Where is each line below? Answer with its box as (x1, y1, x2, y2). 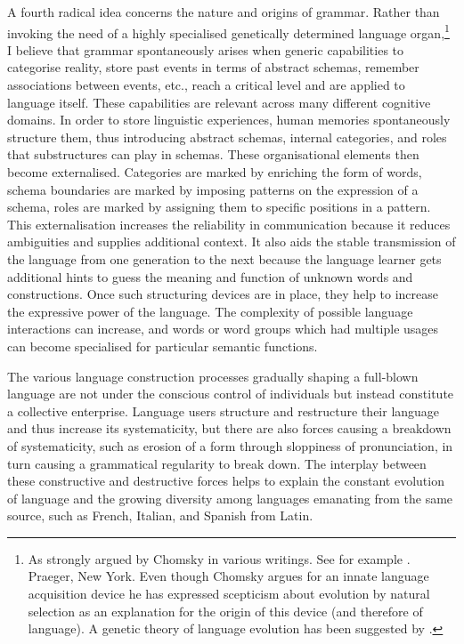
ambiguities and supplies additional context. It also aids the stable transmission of (7, 232, 456, 251)
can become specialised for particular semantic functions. (7, 336, 318, 355)
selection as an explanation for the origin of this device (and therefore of (28, 601, 423, 620)
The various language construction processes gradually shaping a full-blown (7, 366, 419, 385)
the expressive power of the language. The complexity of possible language (7, 302, 413, 320)
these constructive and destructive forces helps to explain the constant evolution (7, 471, 444, 490)
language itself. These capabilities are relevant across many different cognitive (7, 93, 431, 111)
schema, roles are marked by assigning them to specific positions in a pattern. (7, 197, 431, 216)
